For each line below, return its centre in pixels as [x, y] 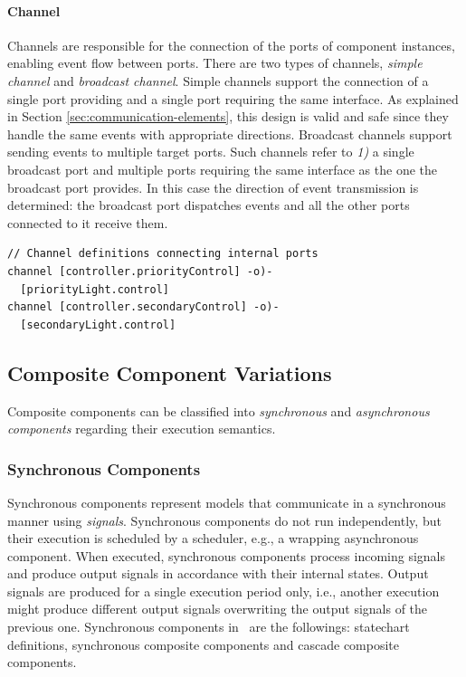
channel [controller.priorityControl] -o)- [140, 271]
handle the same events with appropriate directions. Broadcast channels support [230, 133]
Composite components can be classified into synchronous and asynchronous [219, 410]
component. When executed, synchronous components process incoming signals [226, 555]
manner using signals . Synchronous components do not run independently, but [224, 520]
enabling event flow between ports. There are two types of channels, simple [215, 63]
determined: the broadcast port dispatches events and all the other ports [209, 205]
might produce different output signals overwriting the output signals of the [218, 609]
